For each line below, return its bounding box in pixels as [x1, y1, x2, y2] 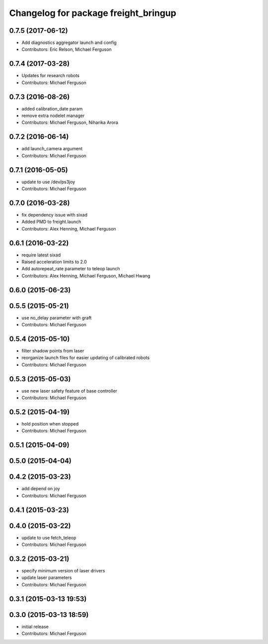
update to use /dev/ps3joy [21, 179, 75, 185]
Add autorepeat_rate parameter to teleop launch [21, 266, 120, 272]
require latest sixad [21, 252, 61, 258]
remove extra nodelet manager [21, 112, 85, 119]
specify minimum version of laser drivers [21, 567, 105, 573]
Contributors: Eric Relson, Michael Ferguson [21, 46, 112, 52]
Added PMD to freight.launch [21, 219, 81, 225]
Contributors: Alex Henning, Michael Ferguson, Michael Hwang [21, 273, 151, 279]
